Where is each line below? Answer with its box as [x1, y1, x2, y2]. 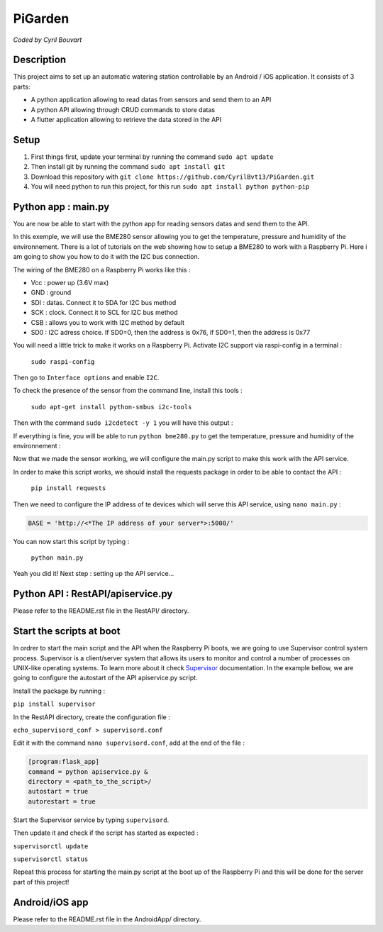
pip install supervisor [13, 700, 96, 709]
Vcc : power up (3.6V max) [30, 278, 109, 287]
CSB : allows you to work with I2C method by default [30, 318, 184, 326]
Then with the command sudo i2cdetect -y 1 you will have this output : [13, 418, 233, 427]
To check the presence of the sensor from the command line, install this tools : [13, 387, 243, 395]
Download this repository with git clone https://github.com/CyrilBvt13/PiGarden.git [30, 172, 315, 181]
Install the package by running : [13, 687, 106, 695]
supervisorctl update [13, 842, 89, 850]
